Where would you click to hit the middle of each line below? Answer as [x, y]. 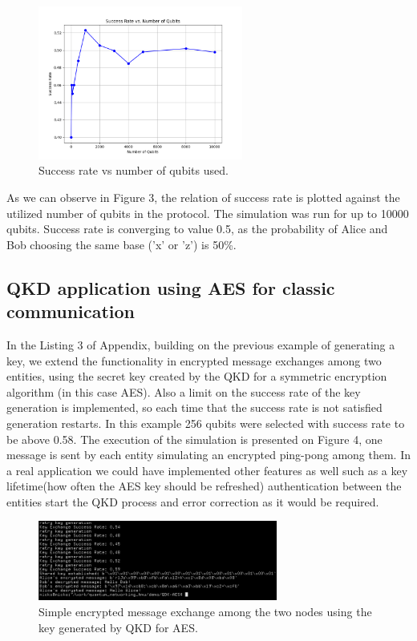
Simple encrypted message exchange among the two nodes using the [205, 611]
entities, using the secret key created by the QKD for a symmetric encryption [197, 376]
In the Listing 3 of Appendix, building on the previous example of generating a [201, 344]
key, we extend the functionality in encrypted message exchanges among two [194, 360]
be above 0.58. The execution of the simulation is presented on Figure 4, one [194, 439]
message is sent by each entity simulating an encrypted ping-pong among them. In [208, 455]
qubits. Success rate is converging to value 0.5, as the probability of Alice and [197, 229]
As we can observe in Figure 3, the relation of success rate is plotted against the [203, 197]
